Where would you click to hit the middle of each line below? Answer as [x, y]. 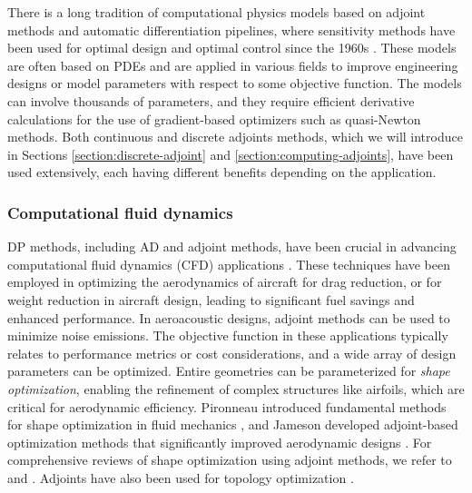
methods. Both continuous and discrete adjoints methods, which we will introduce [235, 137]
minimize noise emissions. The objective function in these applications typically [228, 335]
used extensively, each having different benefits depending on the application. [222, 172]
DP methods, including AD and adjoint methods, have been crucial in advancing [232, 246]
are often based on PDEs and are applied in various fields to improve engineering [233, 65]
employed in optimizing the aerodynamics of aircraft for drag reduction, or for [225, 282]
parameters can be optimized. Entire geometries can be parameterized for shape [229, 371]
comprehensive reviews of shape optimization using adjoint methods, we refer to [230, 460]
